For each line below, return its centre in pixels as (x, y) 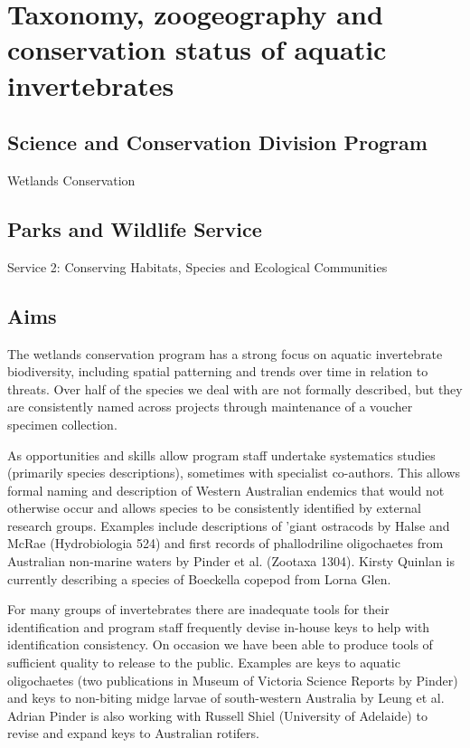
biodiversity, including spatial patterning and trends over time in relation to (218, 371)
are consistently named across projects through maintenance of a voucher (210, 407)
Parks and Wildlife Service (135, 228)
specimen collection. (62, 424)
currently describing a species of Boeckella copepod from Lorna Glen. (199, 578)
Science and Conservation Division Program (217, 142)
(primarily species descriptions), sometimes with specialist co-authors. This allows (234, 473)
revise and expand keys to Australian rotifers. (133, 733)
